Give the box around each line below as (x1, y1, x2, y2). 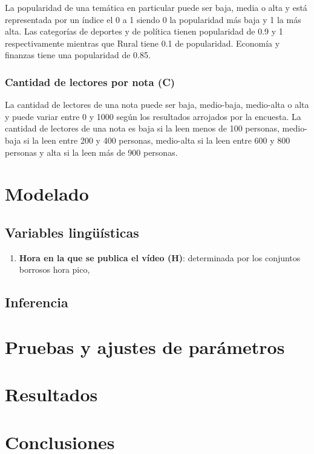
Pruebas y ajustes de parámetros (5, 334, 285, 359)
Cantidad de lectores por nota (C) (5, 74, 175, 89)
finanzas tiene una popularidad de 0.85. (5, 48, 151, 61)
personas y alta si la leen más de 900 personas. (5, 145, 178, 158)
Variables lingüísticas (5, 222, 139, 241)
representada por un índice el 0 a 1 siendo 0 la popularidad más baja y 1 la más (5, 13, 301, 25)
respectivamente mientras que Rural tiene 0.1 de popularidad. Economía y (5, 36, 280, 49)
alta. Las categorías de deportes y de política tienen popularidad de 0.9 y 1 (5, 25, 283, 38)
